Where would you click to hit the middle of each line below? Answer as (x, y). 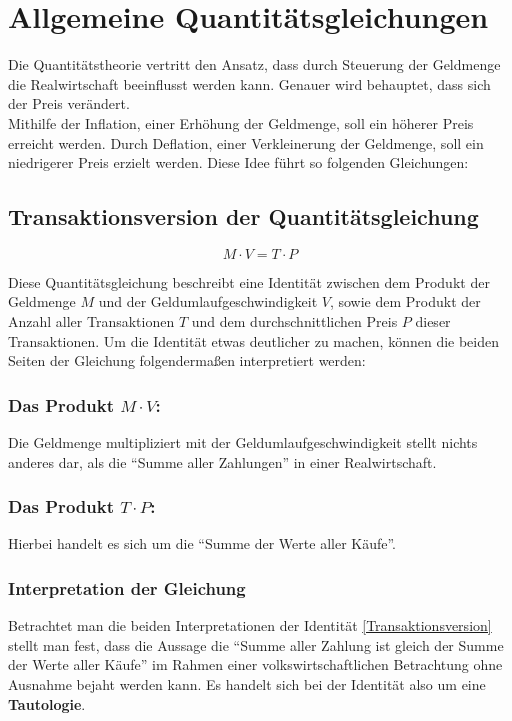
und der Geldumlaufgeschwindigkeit (208, 301)
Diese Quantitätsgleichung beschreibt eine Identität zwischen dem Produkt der (249, 281)
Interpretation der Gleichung (127, 588)
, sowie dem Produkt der (405, 301)
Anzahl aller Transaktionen (91, 321)
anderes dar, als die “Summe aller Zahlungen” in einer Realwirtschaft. (222, 461)
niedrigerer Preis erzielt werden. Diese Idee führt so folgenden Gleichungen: (238, 162)
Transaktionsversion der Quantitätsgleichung (243, 216)
